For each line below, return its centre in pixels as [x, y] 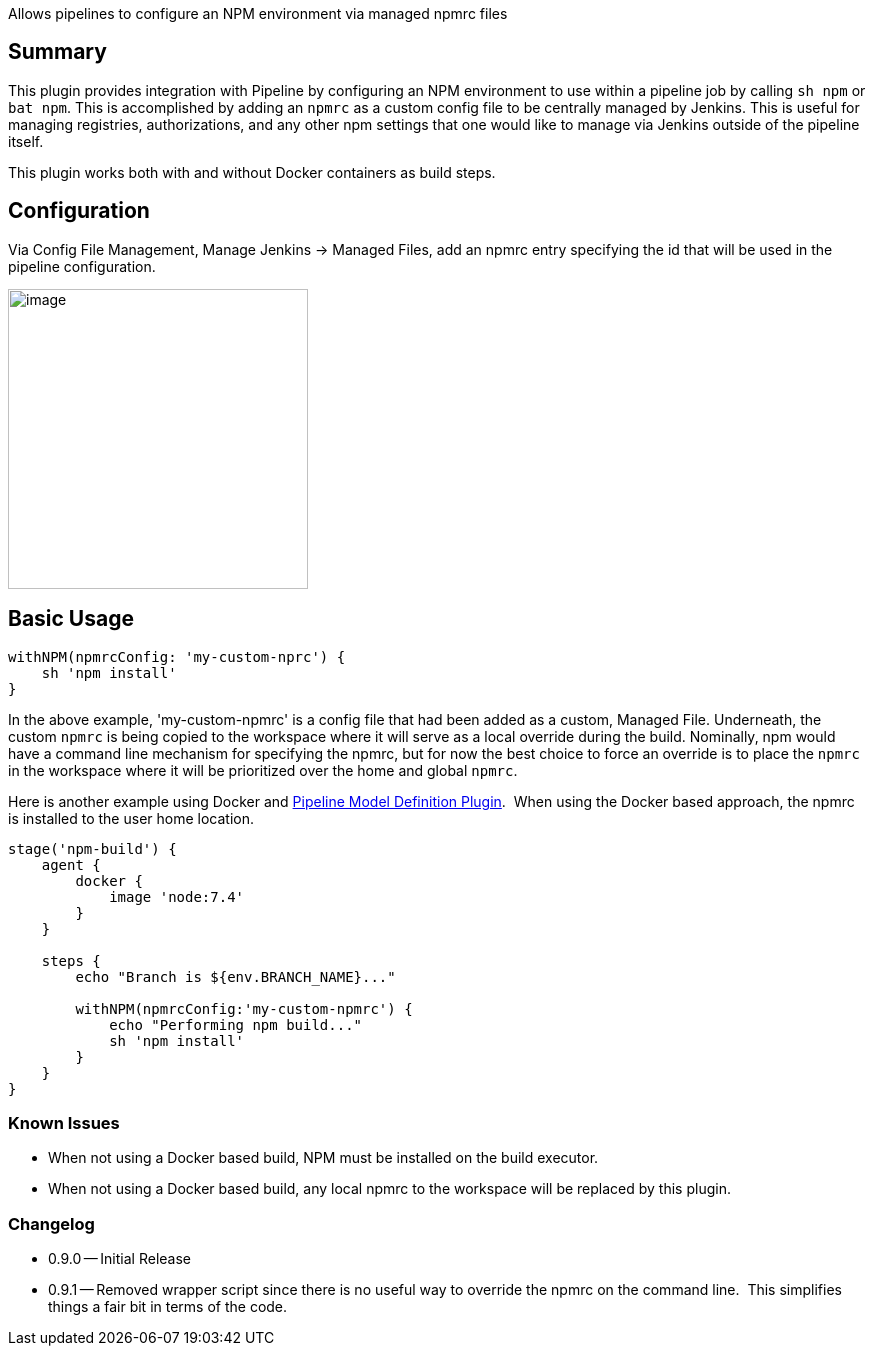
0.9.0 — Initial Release [119, 1259]
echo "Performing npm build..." [236, 1024]
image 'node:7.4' [177, 896]
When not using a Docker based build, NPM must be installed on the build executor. [323, 1158]
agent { [71, 864]
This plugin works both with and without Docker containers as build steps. [252, 172]
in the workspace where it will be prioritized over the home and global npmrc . [263, 770]
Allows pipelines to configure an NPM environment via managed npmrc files [258, 13]
